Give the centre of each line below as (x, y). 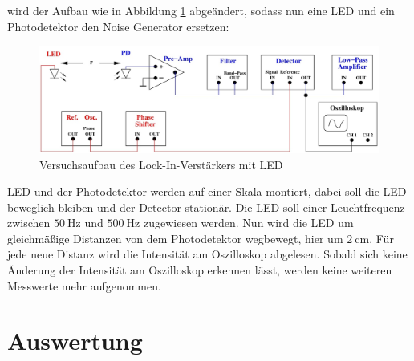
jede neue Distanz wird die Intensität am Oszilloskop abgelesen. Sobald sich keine (207, 254)
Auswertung (75, 341)
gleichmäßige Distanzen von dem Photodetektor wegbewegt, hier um (175, 238)
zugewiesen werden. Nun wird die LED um (248, 223)
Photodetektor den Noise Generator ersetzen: (118, 26)
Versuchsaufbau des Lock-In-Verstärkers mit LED (161, 164)
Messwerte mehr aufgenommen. (84, 285)
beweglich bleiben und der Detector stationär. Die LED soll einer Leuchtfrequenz (206, 207)
